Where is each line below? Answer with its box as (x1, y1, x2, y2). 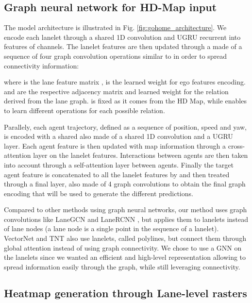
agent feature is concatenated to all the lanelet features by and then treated (4, 169, 230, 179)
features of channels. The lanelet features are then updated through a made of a (4, 41, 242, 51)
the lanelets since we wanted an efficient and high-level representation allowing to (4, 252, 246, 262)
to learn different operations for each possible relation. (4, 105, 165, 115)
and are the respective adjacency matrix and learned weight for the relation (4, 86, 229, 96)
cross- (228, 140, 245, 151)
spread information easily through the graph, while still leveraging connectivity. (4, 261, 240, 271)
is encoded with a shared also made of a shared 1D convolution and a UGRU (4, 131, 233, 141)
